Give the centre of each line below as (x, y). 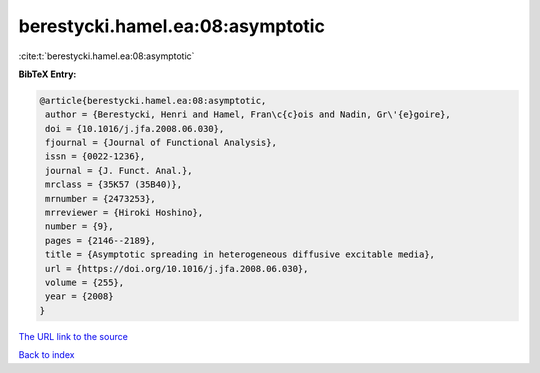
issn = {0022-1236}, (95, 156)
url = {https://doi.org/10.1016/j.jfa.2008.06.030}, (177, 268)
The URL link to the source (73, 336)
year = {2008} (79, 296)
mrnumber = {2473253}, (101, 198)
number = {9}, (79, 226)
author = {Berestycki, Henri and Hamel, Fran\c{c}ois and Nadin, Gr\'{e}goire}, (248, 114)
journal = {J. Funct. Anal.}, (119, 170)
